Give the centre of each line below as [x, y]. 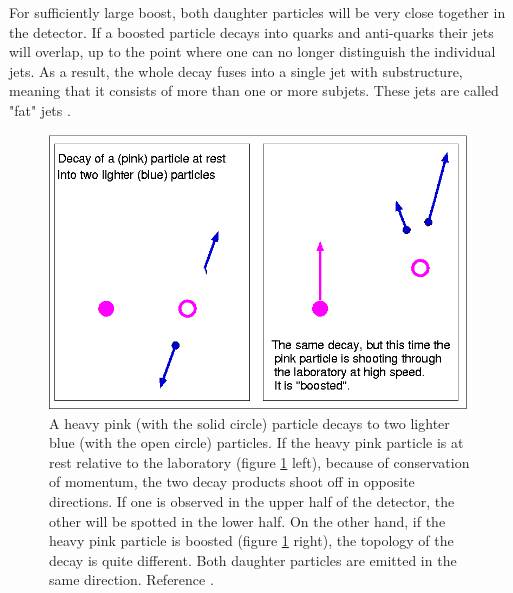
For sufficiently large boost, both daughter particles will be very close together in [257, 12]
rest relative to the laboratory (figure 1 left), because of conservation [259, 461]
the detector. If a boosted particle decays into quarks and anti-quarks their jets [251, 31]
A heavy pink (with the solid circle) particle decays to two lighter [249, 422]
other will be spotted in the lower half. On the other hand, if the [247, 520]
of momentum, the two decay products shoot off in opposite [232, 481]
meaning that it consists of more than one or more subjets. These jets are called [254, 90]
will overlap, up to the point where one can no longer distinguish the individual [252, 51]
